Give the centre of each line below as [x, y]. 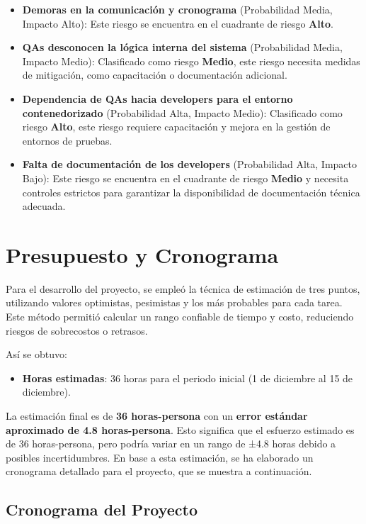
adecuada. [44, 206]
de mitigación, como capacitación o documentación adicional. [155, 75]
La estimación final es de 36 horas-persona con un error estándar [157, 416]
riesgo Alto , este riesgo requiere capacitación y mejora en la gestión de [176, 127]
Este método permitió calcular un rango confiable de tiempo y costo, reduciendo [180, 317]
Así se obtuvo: [36, 354]
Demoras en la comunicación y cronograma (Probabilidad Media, [177, 9]
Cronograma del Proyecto [102, 509]
